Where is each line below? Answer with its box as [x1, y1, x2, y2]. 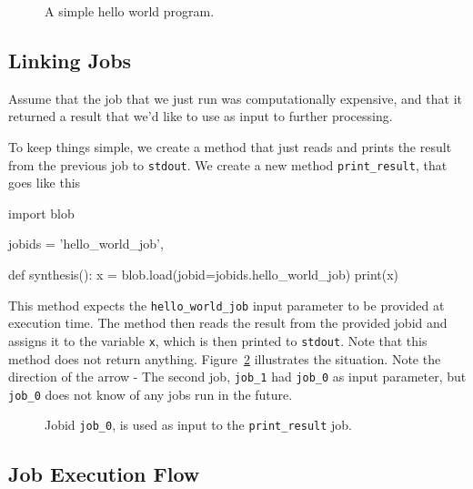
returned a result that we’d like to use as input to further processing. [8, 107, 393, 126]
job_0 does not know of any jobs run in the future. [8, 384, 293, 403]
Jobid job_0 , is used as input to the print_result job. [45, 415, 352, 434]
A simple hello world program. [45, 2, 215, 20]
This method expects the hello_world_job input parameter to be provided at [8, 295, 445, 314]
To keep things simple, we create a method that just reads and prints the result [8, 137, 452, 156]
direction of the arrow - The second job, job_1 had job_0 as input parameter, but [8, 367, 467, 386]
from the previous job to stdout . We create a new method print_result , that [8, 155, 448, 174]
